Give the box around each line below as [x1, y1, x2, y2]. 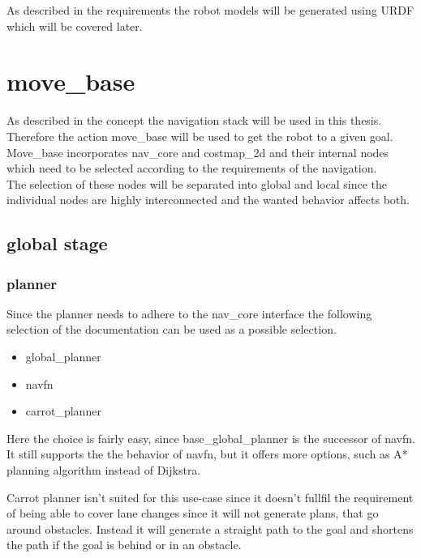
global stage [6, 231, 108, 256]
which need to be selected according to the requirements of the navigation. [6, 160, 377, 177]
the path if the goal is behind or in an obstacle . [6, 536, 242, 553]
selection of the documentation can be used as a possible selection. [6, 321, 337, 338]
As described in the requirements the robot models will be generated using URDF [6, 2, 415, 18]
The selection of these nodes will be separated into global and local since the [6, 175, 387, 192]
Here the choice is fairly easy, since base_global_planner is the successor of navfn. [6, 429, 415, 446]
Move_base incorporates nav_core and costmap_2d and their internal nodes [6, 143, 389, 160]
